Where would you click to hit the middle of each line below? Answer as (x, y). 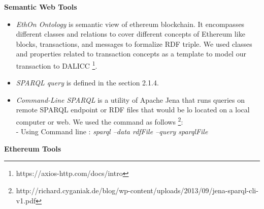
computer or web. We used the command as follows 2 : (100, 121)
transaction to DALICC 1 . (57, 65)
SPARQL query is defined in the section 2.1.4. (87, 83)
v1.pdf (26, 200)
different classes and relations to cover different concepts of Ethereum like (130, 34)
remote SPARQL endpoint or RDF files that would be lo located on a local (133, 110)
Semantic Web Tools (41, 7)
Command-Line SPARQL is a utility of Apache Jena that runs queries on (130, 99)
